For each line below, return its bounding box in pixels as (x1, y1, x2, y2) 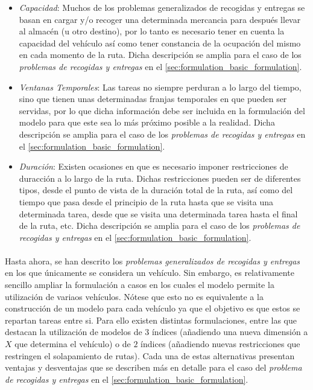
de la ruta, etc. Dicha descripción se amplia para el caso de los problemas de (19, 219, 300, 232)
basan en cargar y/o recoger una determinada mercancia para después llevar (19, 13, 301, 25)
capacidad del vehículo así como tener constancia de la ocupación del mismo (19, 36, 301, 49)
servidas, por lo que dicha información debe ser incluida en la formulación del (19, 104, 305, 117)
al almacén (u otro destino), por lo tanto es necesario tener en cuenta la (19, 25, 285, 37)
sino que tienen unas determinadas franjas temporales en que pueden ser (19, 92, 287, 105)
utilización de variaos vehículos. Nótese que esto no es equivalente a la (5, 290, 264, 302)
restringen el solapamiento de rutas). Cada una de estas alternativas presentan (5, 349, 295, 362)
